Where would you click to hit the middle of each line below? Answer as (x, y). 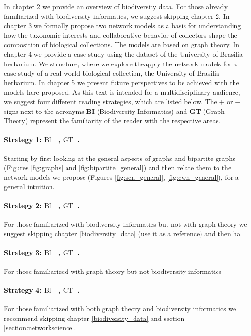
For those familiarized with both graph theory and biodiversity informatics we (120, 309)
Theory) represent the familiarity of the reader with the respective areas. (112, 120)
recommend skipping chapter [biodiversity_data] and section (94, 318)
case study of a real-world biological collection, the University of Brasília (112, 73)
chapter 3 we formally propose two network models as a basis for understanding (123, 25)
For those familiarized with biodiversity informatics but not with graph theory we (125, 224)
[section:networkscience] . (40, 328)
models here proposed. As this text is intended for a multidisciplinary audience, (122, 92)
